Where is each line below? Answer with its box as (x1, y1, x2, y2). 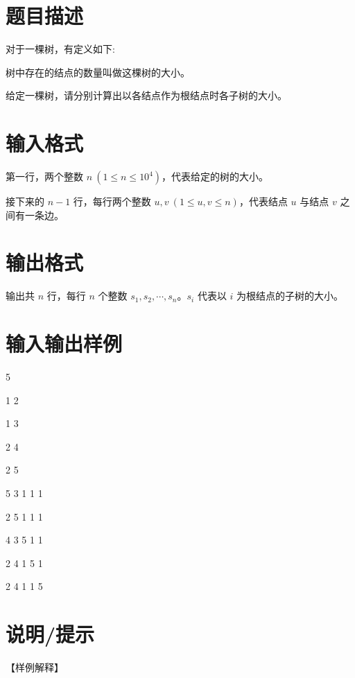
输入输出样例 (6, 329, 123, 358)
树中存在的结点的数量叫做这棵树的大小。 (6, 64, 190, 79)
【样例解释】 (6, 660, 64, 675)
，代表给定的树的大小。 (162, 169, 269, 184)
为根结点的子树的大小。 (236, 288, 344, 303)
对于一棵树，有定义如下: (6, 42, 115, 56)
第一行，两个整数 (6, 169, 83, 184)
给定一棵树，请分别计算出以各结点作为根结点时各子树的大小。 (6, 88, 287, 103)
